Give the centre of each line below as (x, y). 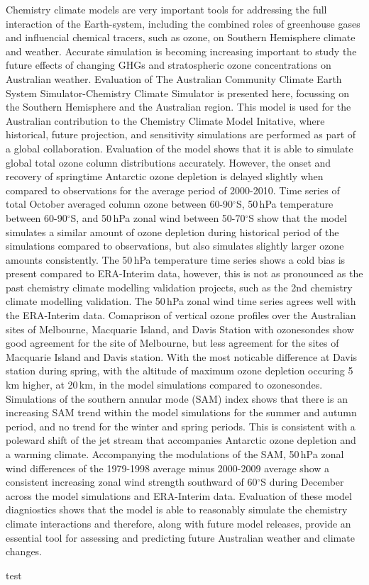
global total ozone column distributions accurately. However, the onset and (169, 162)
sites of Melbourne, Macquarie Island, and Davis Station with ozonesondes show (180, 329)
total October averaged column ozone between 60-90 (120, 204)
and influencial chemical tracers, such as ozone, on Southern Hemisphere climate (181, 37)
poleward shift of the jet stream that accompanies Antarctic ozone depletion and (181, 440)
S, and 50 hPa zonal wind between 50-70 (158, 217)
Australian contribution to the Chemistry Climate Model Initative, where (165, 120)
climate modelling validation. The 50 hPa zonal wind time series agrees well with (181, 301)
